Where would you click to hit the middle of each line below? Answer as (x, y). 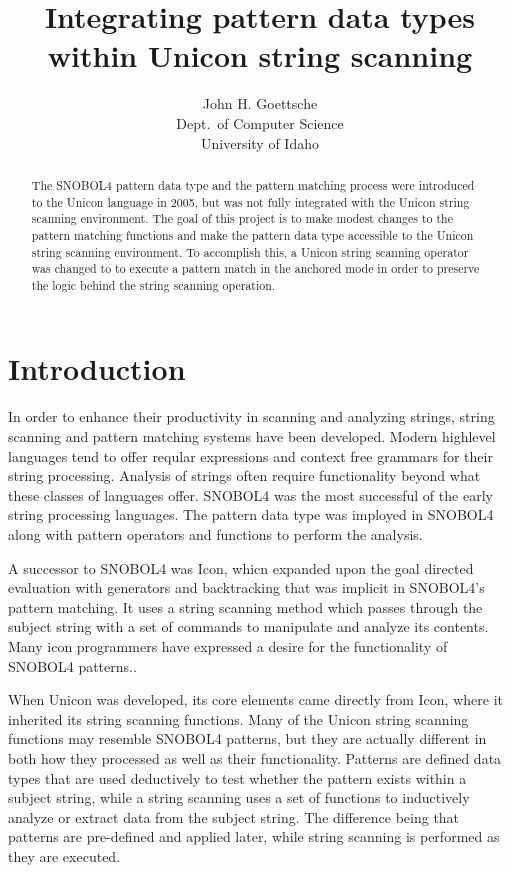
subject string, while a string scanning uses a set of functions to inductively (239, 797)
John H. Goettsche (260, 103)
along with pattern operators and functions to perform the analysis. (215, 533)
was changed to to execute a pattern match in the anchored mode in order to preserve (255, 268)
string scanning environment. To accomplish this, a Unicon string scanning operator (250, 251)
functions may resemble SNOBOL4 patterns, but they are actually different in (247, 738)
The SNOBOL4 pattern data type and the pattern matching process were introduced (253, 184)
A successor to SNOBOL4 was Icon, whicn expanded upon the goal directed (241, 567)
